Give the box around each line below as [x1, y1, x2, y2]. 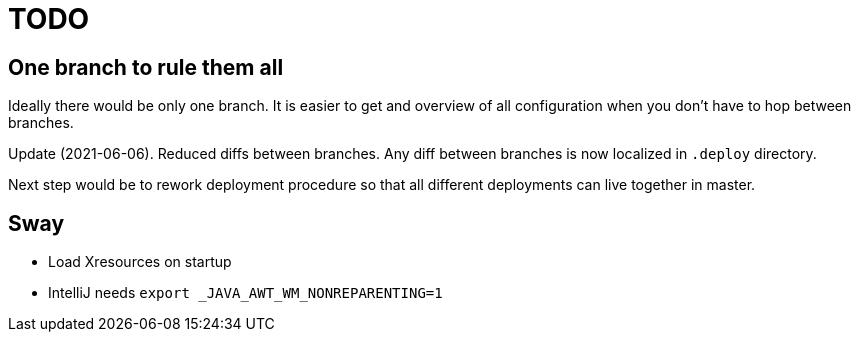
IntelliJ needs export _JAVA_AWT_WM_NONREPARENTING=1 [48, 284, 443, 302]
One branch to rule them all [8, 54, 284, 80]
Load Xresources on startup [48, 253, 232, 271]
